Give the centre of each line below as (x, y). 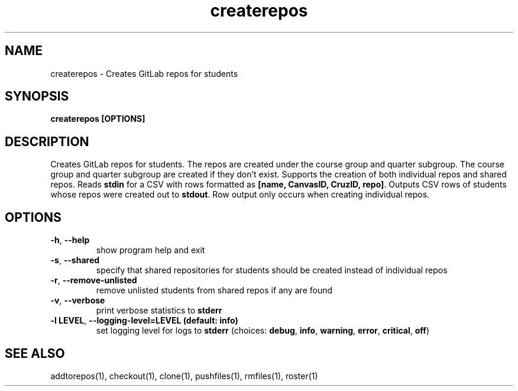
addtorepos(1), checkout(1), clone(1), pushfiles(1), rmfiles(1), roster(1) (184, 376)
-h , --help (70, 240)
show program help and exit (150, 250)
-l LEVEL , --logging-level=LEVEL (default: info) (144, 321)
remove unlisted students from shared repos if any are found (214, 290)
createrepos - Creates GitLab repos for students (144, 73)
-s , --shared (75, 260)
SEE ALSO (35, 353)
